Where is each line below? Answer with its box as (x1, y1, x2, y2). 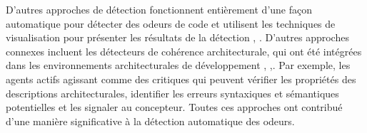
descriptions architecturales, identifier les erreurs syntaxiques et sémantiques (6, 85, 339, 100)
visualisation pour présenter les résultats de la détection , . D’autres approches (6, 30, 349, 45)
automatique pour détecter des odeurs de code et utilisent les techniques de (6, 16, 336, 31)
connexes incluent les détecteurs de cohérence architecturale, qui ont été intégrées (6, 43, 362, 58)
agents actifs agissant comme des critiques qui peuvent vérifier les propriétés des (6, 71, 356, 86)
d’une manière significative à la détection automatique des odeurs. (6, 113, 295, 128)
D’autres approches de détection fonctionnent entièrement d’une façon (6, 2, 313, 16)
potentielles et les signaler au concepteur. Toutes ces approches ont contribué (6, 100, 343, 115)
